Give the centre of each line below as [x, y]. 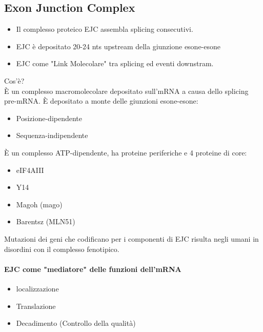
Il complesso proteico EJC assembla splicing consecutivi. [105, 29]
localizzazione [37, 288]
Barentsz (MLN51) [46, 221]
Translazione [36, 306]
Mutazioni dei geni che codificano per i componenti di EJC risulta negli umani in [131, 238]
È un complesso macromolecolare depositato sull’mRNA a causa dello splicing [126, 91]
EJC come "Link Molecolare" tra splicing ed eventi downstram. [115, 63]
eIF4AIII [30, 170]
